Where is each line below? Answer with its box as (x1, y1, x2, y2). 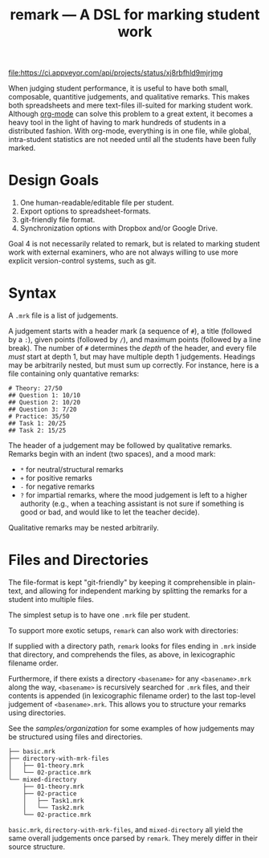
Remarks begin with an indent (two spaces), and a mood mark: (8, 449, 216, 459)
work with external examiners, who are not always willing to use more (8, 247, 238, 258)
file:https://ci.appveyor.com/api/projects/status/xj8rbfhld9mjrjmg (8, 68, 223, 78)
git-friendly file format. (19, 215, 96, 225)
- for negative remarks (19, 482, 95, 491)
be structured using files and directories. (8, 732, 143, 742)
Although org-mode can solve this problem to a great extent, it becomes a (8, 109, 254, 119)
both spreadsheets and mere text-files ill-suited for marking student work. (8, 100, 254, 110)
